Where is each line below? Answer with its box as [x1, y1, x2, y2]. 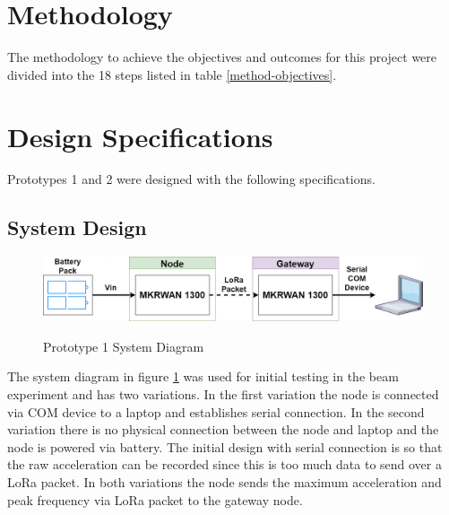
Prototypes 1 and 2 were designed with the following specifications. [7, 170, 376, 188]
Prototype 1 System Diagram [43, 336, 204, 355]
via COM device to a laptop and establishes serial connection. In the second [7, 402, 425, 421]
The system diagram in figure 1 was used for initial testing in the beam [7, 367, 399, 386]
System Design [7, 214, 147, 241]
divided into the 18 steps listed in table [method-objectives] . [7, 65, 337, 83]
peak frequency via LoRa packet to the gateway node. [7, 490, 303, 509]
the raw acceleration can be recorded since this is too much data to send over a [7, 455, 442, 474]
